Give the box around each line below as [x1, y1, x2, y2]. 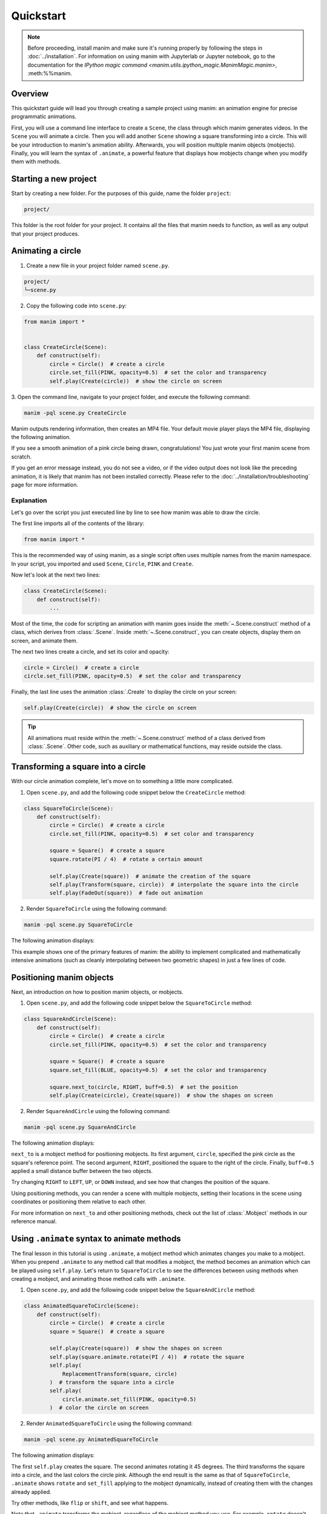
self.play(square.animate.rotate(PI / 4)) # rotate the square [49, 1354, 245, 1360]
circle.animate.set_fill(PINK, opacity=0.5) [62, 1396, 197, 1403]
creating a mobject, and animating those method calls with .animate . [11, 1275, 186, 1283]
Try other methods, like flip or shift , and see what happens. [11, 1499, 169, 1507]
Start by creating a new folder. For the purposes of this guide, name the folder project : [11, 190, 231, 197]
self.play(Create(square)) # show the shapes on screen [49, 1345, 222, 1352]
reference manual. [11, 1218, 57, 1225]
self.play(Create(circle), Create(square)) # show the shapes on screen [49, 1092, 274, 1099]
